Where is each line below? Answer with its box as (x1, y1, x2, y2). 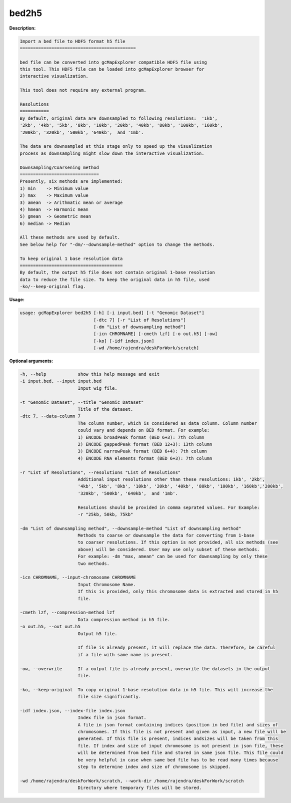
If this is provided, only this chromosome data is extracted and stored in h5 (77, 589, 278, 595)
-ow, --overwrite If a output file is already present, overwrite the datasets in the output (19, 666, 270, 671)
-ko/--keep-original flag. (19, 284, 86, 290)
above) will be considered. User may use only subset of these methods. (77, 547, 260, 552)
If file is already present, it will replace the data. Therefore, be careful (77, 645, 276, 651)
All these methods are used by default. (19, 234, 120, 240)
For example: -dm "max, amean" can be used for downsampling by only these (77, 554, 267, 560)
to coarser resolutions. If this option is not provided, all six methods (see (77, 540, 278, 546)
